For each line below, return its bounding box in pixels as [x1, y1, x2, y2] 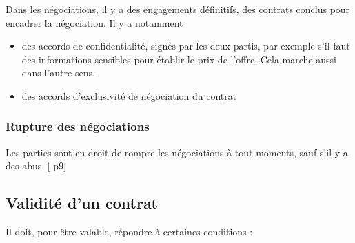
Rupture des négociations [6, 118, 150, 135]
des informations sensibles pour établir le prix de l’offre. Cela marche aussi [21, 52, 336, 66]
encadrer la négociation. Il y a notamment [6, 15, 183, 30]
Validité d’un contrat [6, 192, 159, 213]
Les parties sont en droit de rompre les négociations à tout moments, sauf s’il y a [6, 145, 348, 159]
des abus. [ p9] [6, 158, 67, 173]
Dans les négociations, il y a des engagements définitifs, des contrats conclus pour [6, 2, 350, 16]
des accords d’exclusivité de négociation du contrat [21, 88, 237, 103]
